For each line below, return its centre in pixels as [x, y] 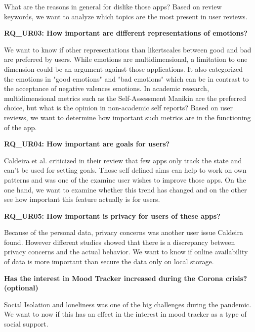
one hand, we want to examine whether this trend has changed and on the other [126, 189]
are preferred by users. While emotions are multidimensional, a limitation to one [126, 59]
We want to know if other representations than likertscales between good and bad [128, 49]
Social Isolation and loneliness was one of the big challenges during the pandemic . [128, 304]
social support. [26, 324]
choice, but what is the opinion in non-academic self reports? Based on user [119, 108]
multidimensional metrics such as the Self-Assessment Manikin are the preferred [125, 98]
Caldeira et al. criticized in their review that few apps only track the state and [123, 160]
